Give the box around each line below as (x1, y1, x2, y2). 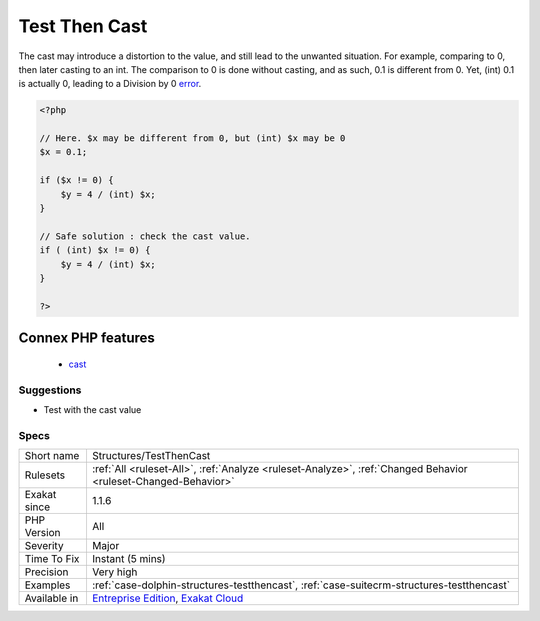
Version (24, 526, 61, 540)
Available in (24, 591, 79, 605)
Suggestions (18, 383, 82, 397)
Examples (24, 578, 71, 592)
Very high (91, 565, 138, 579)
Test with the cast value (43, 403, 142, 415)
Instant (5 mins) (91, 552, 166, 566)
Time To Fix (24, 552, 80, 566)
